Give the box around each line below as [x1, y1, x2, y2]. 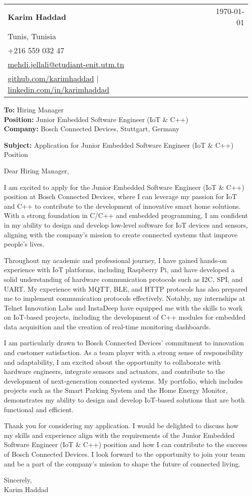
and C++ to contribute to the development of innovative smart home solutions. [4, 201, 241, 211]
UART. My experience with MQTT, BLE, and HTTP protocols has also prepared [4, 283, 248, 294]
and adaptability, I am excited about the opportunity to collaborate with [4, 356, 221, 367]
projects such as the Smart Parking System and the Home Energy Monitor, [4, 385, 228, 395]
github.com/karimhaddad [8, 73, 94, 84]
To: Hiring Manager [4, 105, 64, 114]
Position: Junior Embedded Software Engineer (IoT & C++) [4, 114, 189, 124]
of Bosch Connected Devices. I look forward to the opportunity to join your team [4, 449, 245, 459]
